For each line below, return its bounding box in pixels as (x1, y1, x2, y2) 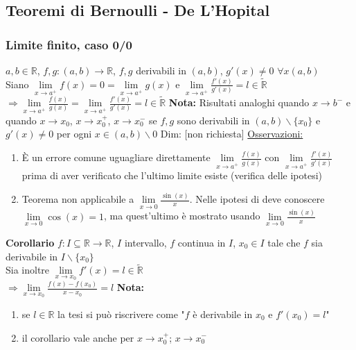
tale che (267, 235, 301, 249)
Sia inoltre (6, 262, 50, 277)
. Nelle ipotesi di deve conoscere (189, 192, 325, 206)
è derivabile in (193, 306, 253, 321)
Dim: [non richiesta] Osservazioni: (160, 126, 303, 141)
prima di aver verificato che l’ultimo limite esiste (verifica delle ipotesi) (21, 168, 322, 183)
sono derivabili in (177, 112, 250, 127)
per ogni (56, 126, 92, 141)
